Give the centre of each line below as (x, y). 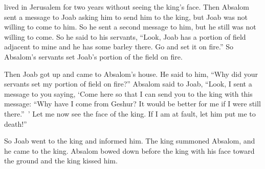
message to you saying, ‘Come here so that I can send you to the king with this (128, 93)
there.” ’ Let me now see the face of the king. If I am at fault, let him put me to (130, 113)
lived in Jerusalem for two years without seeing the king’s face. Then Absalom (127, 7)
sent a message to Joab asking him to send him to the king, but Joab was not (126, 17)
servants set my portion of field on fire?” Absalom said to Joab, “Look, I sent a (128, 84)
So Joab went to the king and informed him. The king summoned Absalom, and (130, 141)
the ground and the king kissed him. (61, 161)
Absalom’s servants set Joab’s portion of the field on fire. (93, 56)
